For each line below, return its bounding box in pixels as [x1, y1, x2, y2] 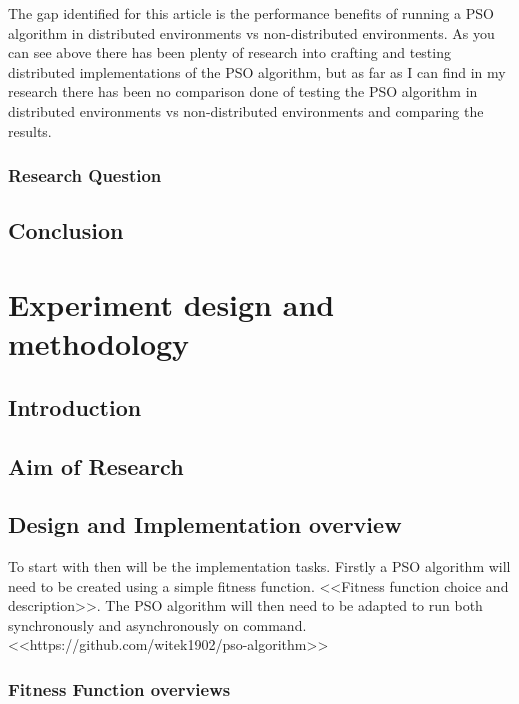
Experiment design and [8, 283, 335, 324]
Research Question [8, 163, 162, 188]
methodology [8, 323, 190, 364]
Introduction [8, 391, 142, 422]
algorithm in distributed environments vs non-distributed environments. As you [8, 22, 495, 43]
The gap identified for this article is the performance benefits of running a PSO [8, 3, 494, 23]
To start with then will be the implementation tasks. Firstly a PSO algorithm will [8, 556, 511, 577]
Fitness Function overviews [8, 677, 231, 701]
